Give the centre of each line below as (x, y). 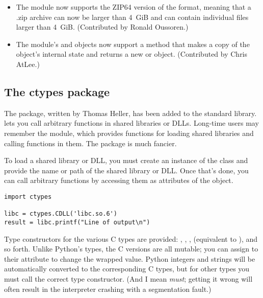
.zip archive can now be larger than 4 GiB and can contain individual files (132, 17)
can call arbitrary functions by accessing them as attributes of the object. (119, 180)
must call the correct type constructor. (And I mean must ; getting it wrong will (128, 278)
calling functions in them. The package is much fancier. (90, 143)
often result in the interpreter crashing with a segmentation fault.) (108, 289)
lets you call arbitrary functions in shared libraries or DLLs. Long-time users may (131, 123)
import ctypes (28, 197)
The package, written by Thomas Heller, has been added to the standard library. (130, 113)
